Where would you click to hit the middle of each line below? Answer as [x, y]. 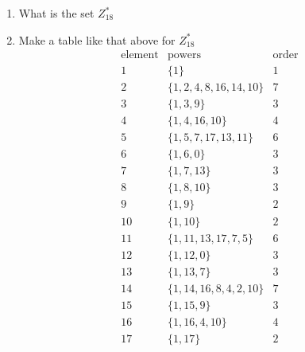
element [140, 55]
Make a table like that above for [97, 39]
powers [184, 55]
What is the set [56, 13]
